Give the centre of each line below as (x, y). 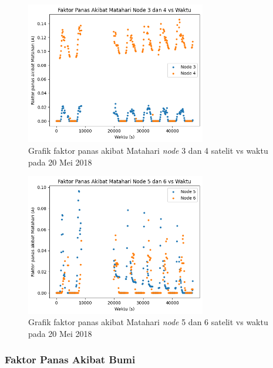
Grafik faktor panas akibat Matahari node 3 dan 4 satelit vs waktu (148, 151)
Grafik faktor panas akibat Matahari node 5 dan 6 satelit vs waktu (148, 322)
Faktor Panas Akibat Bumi (70, 359)
